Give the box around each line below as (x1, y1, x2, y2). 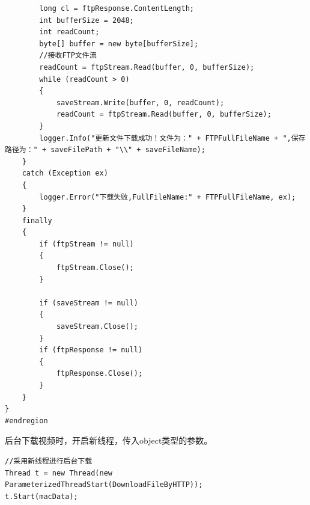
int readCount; (39, 28, 100, 37)
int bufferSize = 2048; (39, 16, 134, 25)
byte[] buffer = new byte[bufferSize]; (39, 39, 199, 48)
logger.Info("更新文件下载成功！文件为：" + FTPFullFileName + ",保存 (39, 133, 306, 142)
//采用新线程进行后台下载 (5, 456, 93, 465)
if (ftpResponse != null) (39, 346, 143, 355)
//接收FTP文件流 (39, 51, 97, 60)
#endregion (5, 416, 48, 425)
